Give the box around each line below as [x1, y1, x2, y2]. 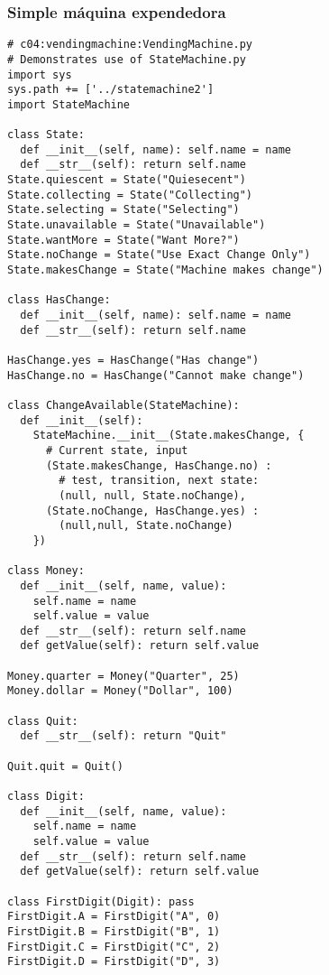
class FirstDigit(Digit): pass [7, 895, 195, 908]
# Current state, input [45, 443, 188, 457]
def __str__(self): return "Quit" [20, 729, 227, 743]
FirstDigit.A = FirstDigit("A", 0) [7, 910, 221, 924]
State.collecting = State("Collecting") [7, 188, 253, 201]
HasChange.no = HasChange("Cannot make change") [7, 368, 305, 382]
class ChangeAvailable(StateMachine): [7, 398, 240, 412]
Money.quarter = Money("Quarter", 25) [7, 669, 240, 682]
